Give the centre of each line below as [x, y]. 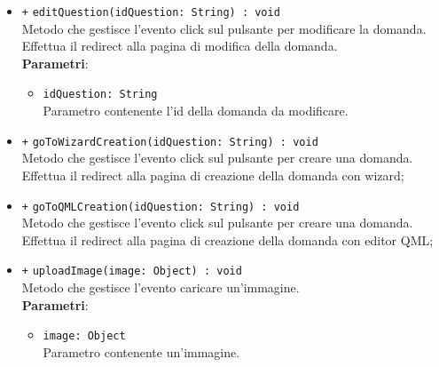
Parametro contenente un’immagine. [141, 351]
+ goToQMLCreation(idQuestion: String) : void [161, 207]
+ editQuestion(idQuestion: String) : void [151, 12]
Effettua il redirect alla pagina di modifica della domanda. [180, 46]
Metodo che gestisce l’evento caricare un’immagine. [161, 287]
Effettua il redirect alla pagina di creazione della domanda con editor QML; [227, 239]
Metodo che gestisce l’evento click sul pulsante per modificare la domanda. [224, 28]
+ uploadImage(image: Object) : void [132, 271]
